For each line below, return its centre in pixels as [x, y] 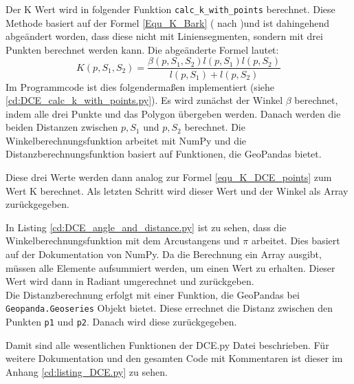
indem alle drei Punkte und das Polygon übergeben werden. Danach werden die [173, 113]
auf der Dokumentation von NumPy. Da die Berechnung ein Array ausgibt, [164, 254]
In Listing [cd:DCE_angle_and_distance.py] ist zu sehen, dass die [146, 227]
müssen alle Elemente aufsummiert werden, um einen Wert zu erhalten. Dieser [170, 267]
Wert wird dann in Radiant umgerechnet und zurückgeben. [130, 281]
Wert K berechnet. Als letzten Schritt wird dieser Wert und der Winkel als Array [177, 190]
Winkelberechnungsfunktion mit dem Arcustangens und [123, 241]
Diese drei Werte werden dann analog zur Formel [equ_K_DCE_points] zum [169, 177]
